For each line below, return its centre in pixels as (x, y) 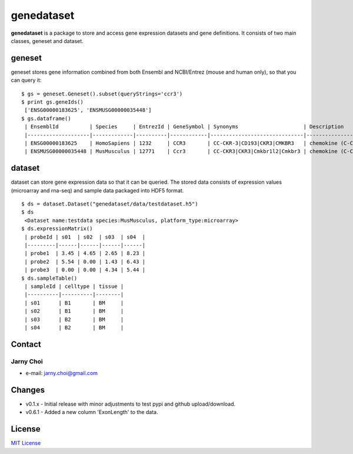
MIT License (26, 443)
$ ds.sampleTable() (49, 278)
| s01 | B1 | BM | (74, 303)
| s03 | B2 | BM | (74, 319)
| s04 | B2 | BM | (74, 327)
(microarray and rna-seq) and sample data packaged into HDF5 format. (97, 190)
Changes (28, 390)
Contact (26, 344)
